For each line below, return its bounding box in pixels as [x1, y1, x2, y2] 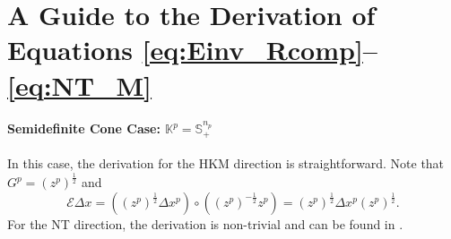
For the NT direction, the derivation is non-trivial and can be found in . [7, 214, 403, 233]
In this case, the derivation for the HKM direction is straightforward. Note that [7, 154, 445, 173]
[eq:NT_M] [7, 66, 152, 103]
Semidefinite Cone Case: [7, 119, 160, 138]
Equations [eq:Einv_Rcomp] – [7, 31, 377, 68]
